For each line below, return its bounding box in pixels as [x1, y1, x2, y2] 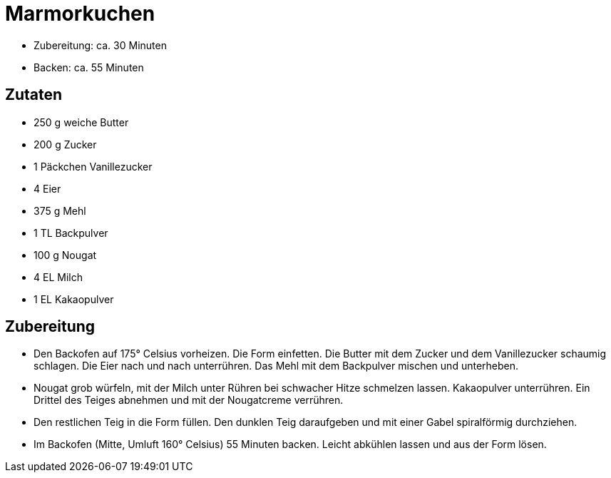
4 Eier [34, 182, 61, 195]
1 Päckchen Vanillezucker [34, 160, 153, 173]
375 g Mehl [34, 204, 86, 217]
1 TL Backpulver [34, 226, 108, 239]
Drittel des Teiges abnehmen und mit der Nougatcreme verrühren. [34, 394, 344, 407]
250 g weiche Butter [34, 116, 129, 128]
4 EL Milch [34, 270, 83, 283]
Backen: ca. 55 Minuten [34, 61, 144, 73]
